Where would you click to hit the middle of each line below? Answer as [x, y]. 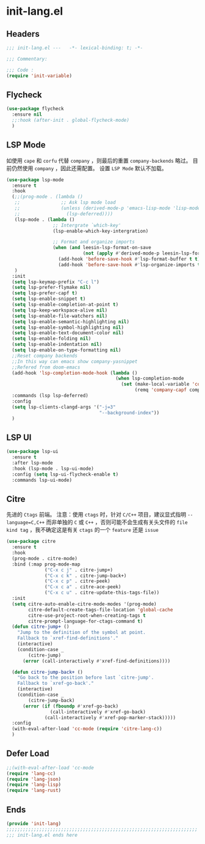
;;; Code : [20, 70]
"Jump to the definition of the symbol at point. [82, 633]
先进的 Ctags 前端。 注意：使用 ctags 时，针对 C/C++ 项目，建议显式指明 [96, 515]
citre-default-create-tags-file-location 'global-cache [101, 610]
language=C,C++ [26, 523]
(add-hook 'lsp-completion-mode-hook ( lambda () [75, 373]
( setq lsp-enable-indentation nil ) [57, 345]
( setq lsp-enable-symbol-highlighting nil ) [68, 327]
